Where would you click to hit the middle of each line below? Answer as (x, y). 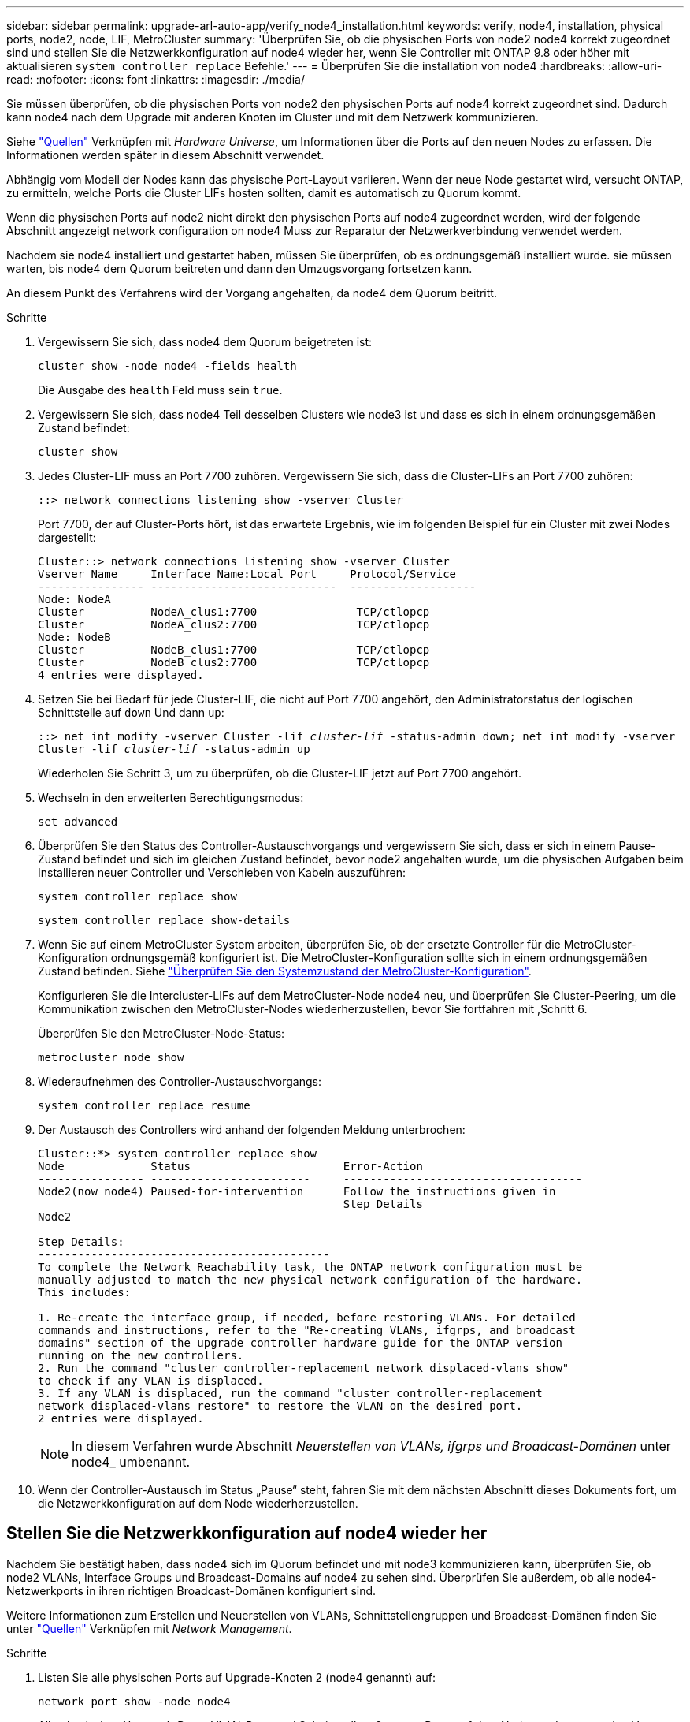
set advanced (78, 822)
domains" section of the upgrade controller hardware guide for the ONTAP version (300, 1343)
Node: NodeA (74, 599)
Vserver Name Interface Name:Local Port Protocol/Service (247, 574)
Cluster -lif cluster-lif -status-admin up (174, 749)
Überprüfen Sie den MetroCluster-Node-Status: (161, 1033)
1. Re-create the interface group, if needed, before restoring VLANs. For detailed (307, 1318)
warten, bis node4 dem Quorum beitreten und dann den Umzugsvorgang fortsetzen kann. (239, 268)
